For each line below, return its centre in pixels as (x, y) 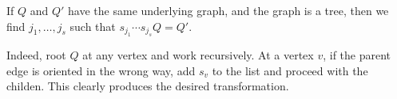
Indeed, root (36, 55)
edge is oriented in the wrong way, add (101, 70)
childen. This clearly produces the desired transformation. (148, 86)
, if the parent (357, 55)
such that (93, 26)
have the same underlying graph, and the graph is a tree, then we (228, 10)
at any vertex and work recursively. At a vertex (198, 55)
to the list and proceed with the (290, 70)
